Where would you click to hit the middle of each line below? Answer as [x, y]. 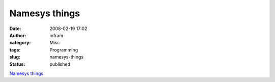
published [60, 64]
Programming [64, 50]
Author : [18, 35]
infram [57, 35]
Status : [17, 64]
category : [20, 43]
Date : [15, 29]
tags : [15, 50]
